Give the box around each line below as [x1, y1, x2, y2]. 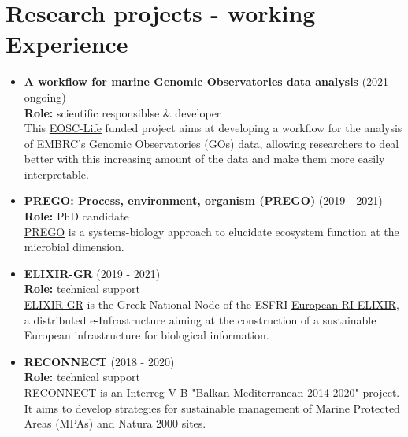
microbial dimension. [24, 239, 124, 255]
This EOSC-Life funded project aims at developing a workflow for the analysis [24, 120, 402, 136]
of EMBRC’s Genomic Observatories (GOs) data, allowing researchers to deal [24, 135, 399, 151]
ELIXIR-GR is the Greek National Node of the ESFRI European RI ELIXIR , [24, 296, 399, 313]
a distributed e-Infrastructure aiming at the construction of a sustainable [24, 311, 376, 328]
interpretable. [24, 165, 89, 182]
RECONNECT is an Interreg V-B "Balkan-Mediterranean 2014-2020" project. [24, 384, 400, 400]
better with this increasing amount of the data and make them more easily [24, 150, 385, 167]
